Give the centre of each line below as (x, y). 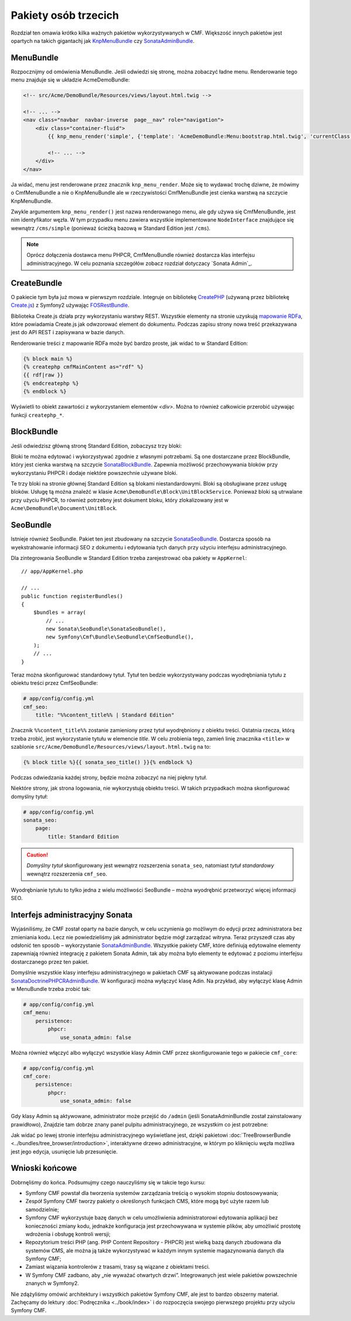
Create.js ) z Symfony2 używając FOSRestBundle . (70, 305)
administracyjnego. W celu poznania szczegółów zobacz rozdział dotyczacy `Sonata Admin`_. (140, 263)
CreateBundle (37, 283)
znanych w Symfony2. (52, 1283)
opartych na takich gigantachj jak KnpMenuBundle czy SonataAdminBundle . (103, 40)
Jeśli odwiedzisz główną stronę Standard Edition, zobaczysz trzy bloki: (96, 446)
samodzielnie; (42, 1209)
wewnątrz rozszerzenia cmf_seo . (67, 874)
